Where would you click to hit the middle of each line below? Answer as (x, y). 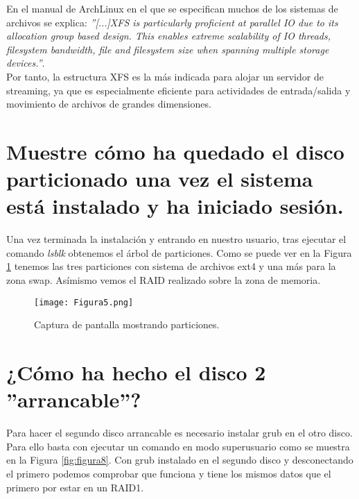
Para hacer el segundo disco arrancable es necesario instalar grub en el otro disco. (179, 433)
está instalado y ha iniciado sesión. (175, 206)
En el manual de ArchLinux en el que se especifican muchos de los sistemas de (172, 8)
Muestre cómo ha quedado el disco (175, 151)
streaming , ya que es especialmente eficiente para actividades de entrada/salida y (178, 90)
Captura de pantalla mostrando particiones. (127, 324)
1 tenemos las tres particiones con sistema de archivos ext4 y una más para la (171, 266)
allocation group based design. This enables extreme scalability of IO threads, (169, 36)
